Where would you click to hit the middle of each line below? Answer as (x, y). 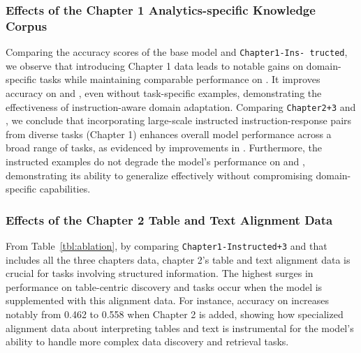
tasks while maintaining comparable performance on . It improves (180, 79)
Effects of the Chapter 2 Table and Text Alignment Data (169, 219)
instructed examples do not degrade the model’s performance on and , (155, 162)
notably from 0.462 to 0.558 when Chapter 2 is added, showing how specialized (175, 314)
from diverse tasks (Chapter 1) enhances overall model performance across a (169, 134)
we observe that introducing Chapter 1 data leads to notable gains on (155, 65)
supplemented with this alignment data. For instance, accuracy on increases (168, 300)
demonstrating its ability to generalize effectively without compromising (159, 175)
